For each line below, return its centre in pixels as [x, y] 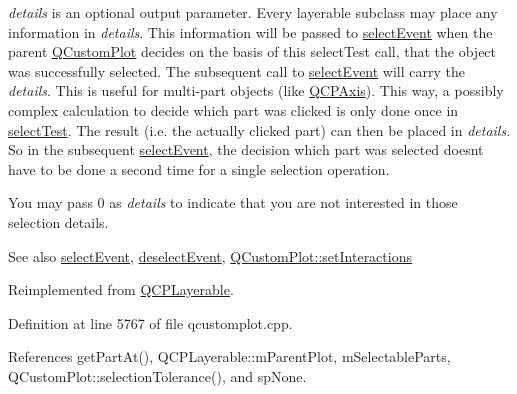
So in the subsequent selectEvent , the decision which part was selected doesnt [246, 149]
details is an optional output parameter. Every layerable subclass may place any [253, 12]
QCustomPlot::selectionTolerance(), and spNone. [157, 375]
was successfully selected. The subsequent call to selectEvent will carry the [236, 70]
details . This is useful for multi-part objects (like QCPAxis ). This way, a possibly [256, 90]
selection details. [58, 221]
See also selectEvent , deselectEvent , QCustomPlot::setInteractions [210, 255]
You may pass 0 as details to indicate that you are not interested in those [233, 202]
